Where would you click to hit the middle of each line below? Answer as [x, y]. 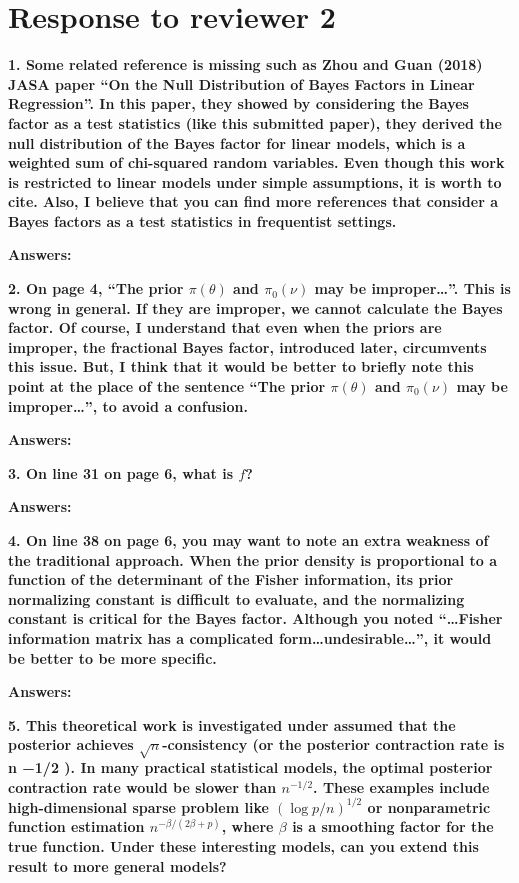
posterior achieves [71, 744]
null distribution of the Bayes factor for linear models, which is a [237, 142]
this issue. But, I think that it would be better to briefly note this [241, 366]
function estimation [76, 826]
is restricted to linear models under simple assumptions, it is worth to [255, 181]
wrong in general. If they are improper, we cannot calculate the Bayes [255, 307]
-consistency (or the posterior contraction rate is [333, 744]
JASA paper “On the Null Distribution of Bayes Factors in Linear [241, 83]
